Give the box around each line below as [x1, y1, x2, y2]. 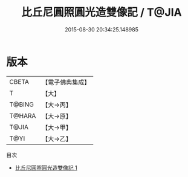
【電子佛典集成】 [42, 78, 91, 86]
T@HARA [9, 111, 36, 120]
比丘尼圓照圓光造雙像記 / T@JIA [21, 5, 183, 19]
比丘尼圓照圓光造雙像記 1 [15, 164, 77, 171]
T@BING [9, 100, 34, 109]
